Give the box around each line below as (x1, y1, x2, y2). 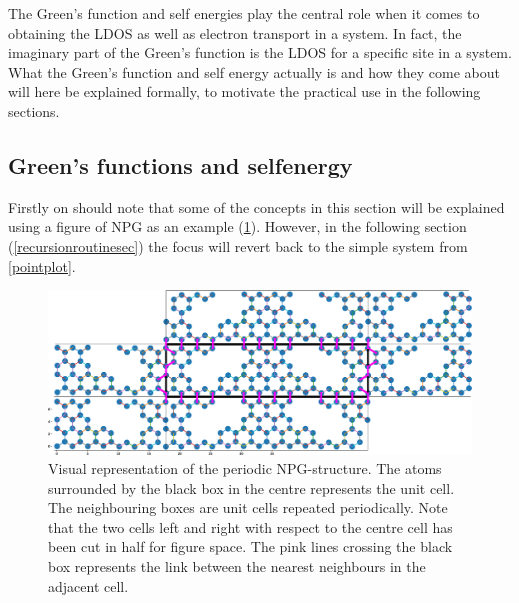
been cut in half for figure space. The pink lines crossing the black (48, 536, 453, 557)
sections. (8, 100, 60, 121)
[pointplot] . (8, 255, 76, 276)
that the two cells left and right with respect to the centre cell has (48, 516, 453, 537)
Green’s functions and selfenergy (8, 149, 353, 180)
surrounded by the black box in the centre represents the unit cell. (48, 477, 455, 498)
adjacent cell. (48, 575, 129, 596)
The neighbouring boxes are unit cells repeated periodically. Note (48, 497, 448, 518)
